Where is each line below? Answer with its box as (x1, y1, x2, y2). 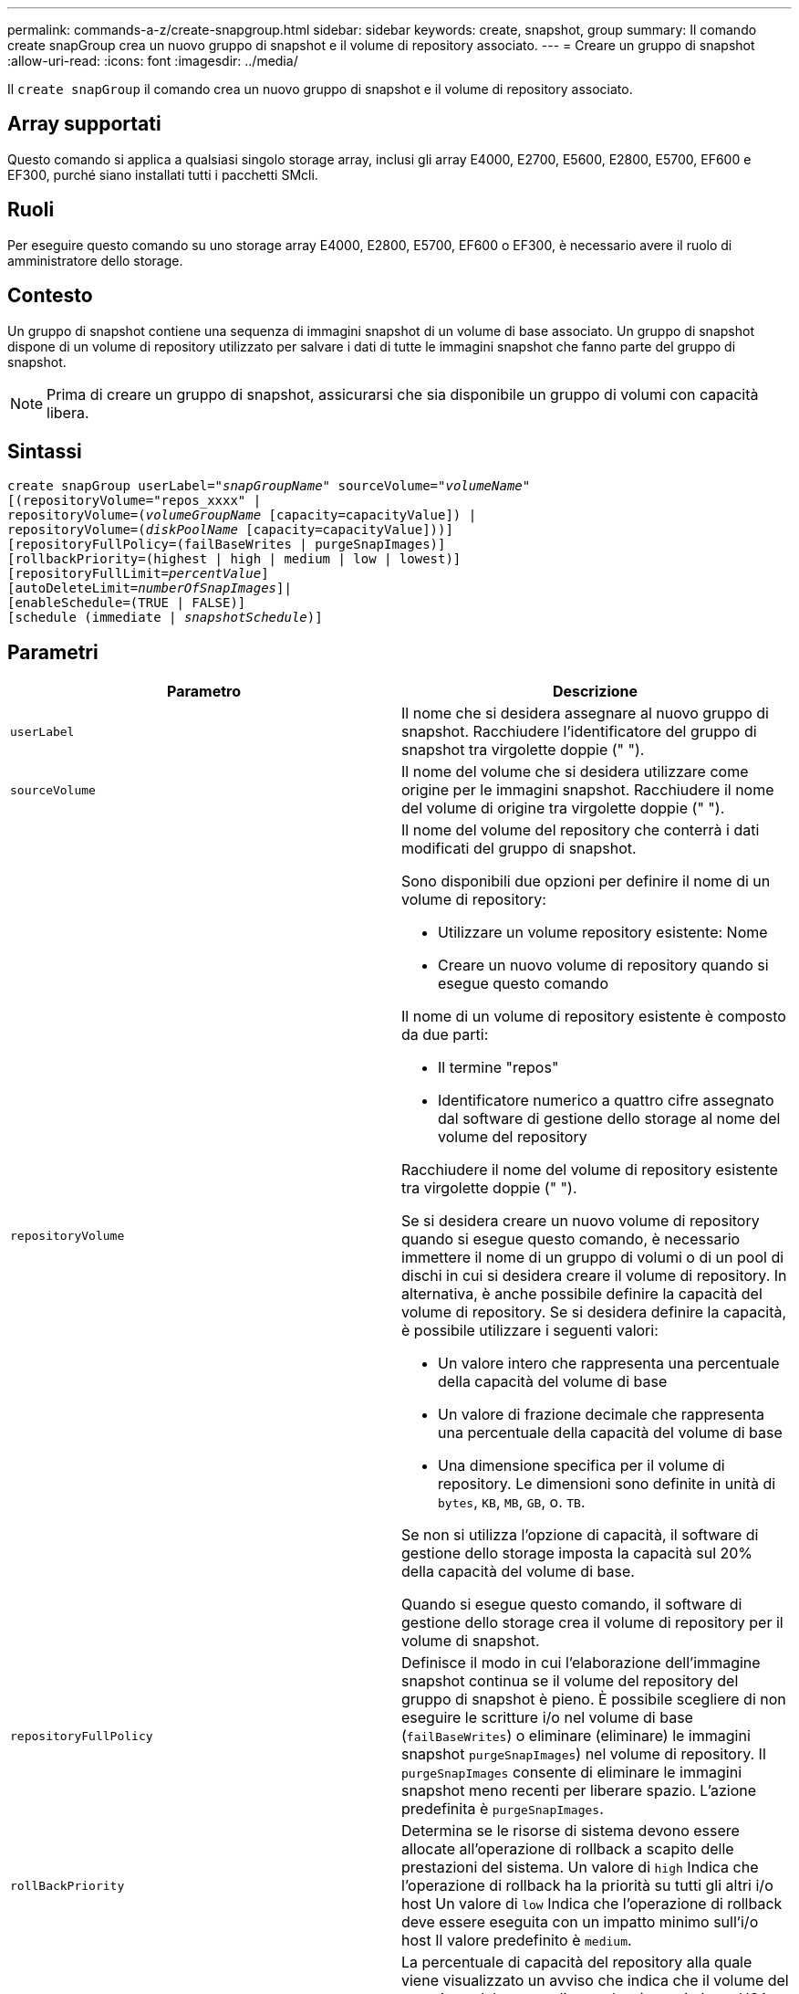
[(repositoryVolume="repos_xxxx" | (7, 493, 262, 509)
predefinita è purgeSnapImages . (401, 1800, 604, 1819)
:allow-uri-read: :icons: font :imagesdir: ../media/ (7, 53, 298, 68)
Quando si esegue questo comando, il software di (401, 1595, 742, 1614)
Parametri (7, 640, 99, 664)
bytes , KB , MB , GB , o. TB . (438, 1493, 586, 1512)
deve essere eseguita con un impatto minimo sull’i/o (401, 1913, 759, 1932)
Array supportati (7, 112, 161, 136)
